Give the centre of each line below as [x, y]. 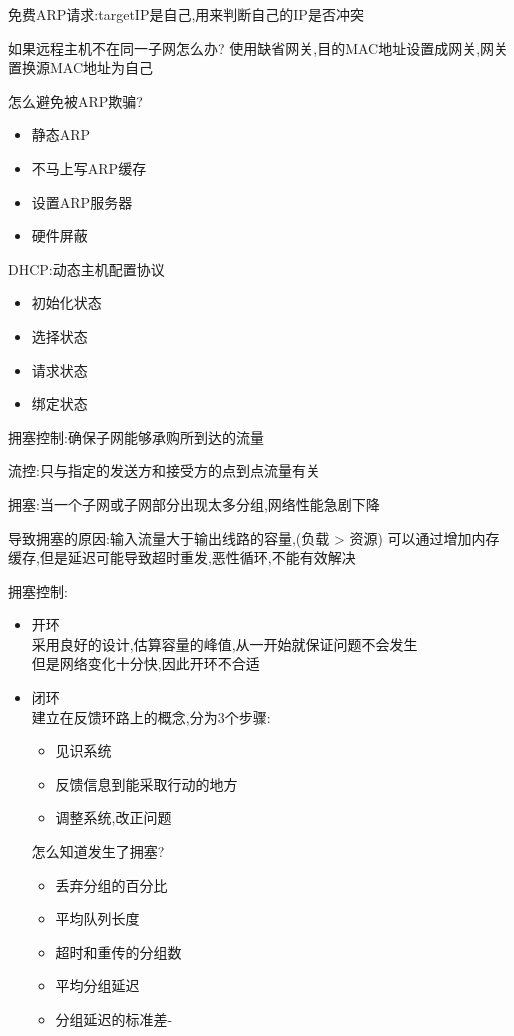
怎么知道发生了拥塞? [98, 851]
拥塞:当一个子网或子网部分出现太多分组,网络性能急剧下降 [194, 503]
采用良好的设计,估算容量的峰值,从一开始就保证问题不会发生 [224, 643]
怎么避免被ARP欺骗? [75, 100]
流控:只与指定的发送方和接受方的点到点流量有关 [164, 470]
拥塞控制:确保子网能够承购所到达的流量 [136, 436]
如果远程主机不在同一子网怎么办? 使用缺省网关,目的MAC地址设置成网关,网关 [258, 47]
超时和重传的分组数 [118, 951]
